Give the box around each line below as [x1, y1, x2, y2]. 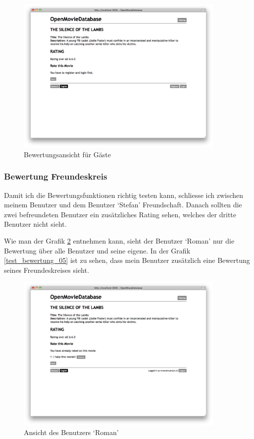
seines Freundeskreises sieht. [4, 264, 89, 275]
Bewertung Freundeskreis [4, 170, 107, 183]
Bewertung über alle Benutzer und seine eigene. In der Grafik [4, 245, 191, 255]
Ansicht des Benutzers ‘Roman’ [24, 427, 119, 438]
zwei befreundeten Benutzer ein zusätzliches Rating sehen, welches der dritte [4, 209, 237, 219]
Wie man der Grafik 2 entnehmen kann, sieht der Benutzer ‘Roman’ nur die [4, 235, 235, 246]
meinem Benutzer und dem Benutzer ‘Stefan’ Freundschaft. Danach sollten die [4, 199, 242, 210]
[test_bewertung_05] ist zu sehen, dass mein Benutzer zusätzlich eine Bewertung [4, 255, 250, 265]
